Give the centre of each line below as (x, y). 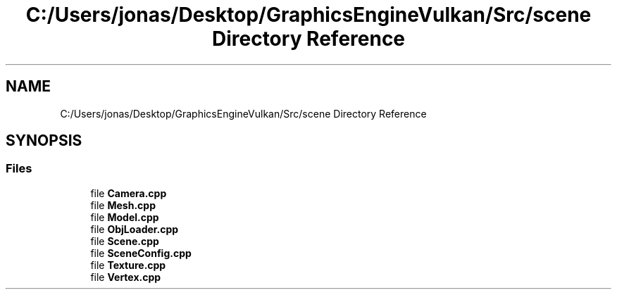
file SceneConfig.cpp (141, 253)
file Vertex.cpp (126, 277)
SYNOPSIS (44, 141)
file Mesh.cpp (123, 205)
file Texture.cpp (128, 265)
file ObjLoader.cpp (135, 229)
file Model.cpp (125, 217)
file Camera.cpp (129, 193)
